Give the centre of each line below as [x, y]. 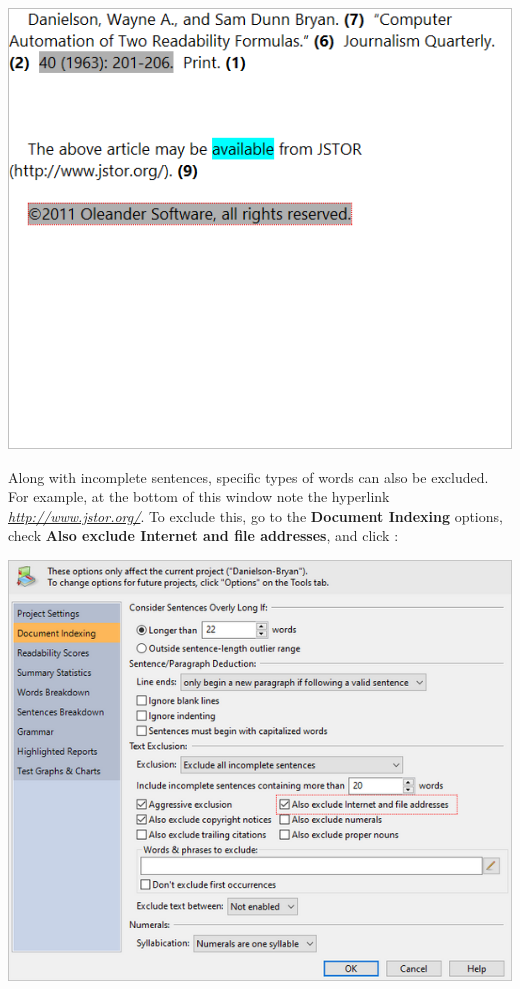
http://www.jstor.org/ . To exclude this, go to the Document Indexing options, [255, 515]
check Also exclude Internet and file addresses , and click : [203, 535]
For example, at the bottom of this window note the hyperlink [199, 496]
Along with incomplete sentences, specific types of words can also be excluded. [248, 476]
